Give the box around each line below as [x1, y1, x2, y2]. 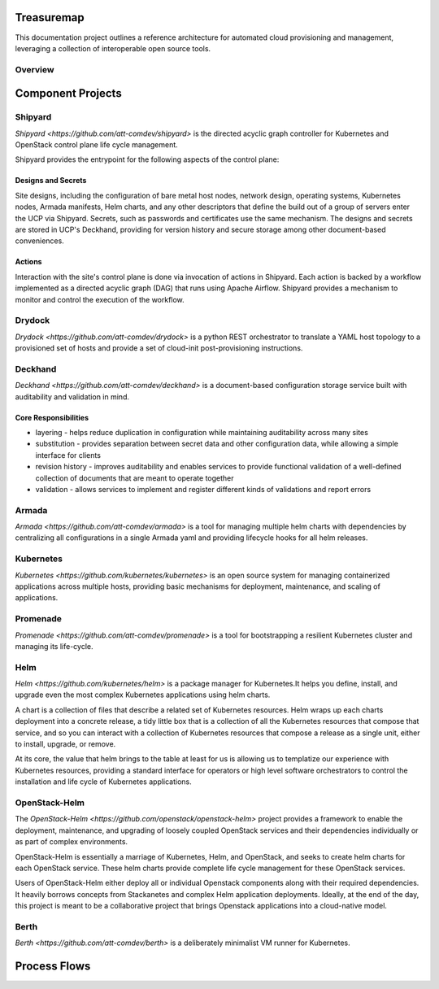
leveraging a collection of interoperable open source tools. [15, 43, 211, 53]
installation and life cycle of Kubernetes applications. [15, 777, 193, 786]
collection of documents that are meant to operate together [35, 473, 235, 483]
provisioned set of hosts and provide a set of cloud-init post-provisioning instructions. [15, 343, 303, 353]
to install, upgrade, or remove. [15, 739, 116, 749]
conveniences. [15, 236, 64, 246]
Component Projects [15, 86, 122, 101]
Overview [15, 63, 54, 75]
